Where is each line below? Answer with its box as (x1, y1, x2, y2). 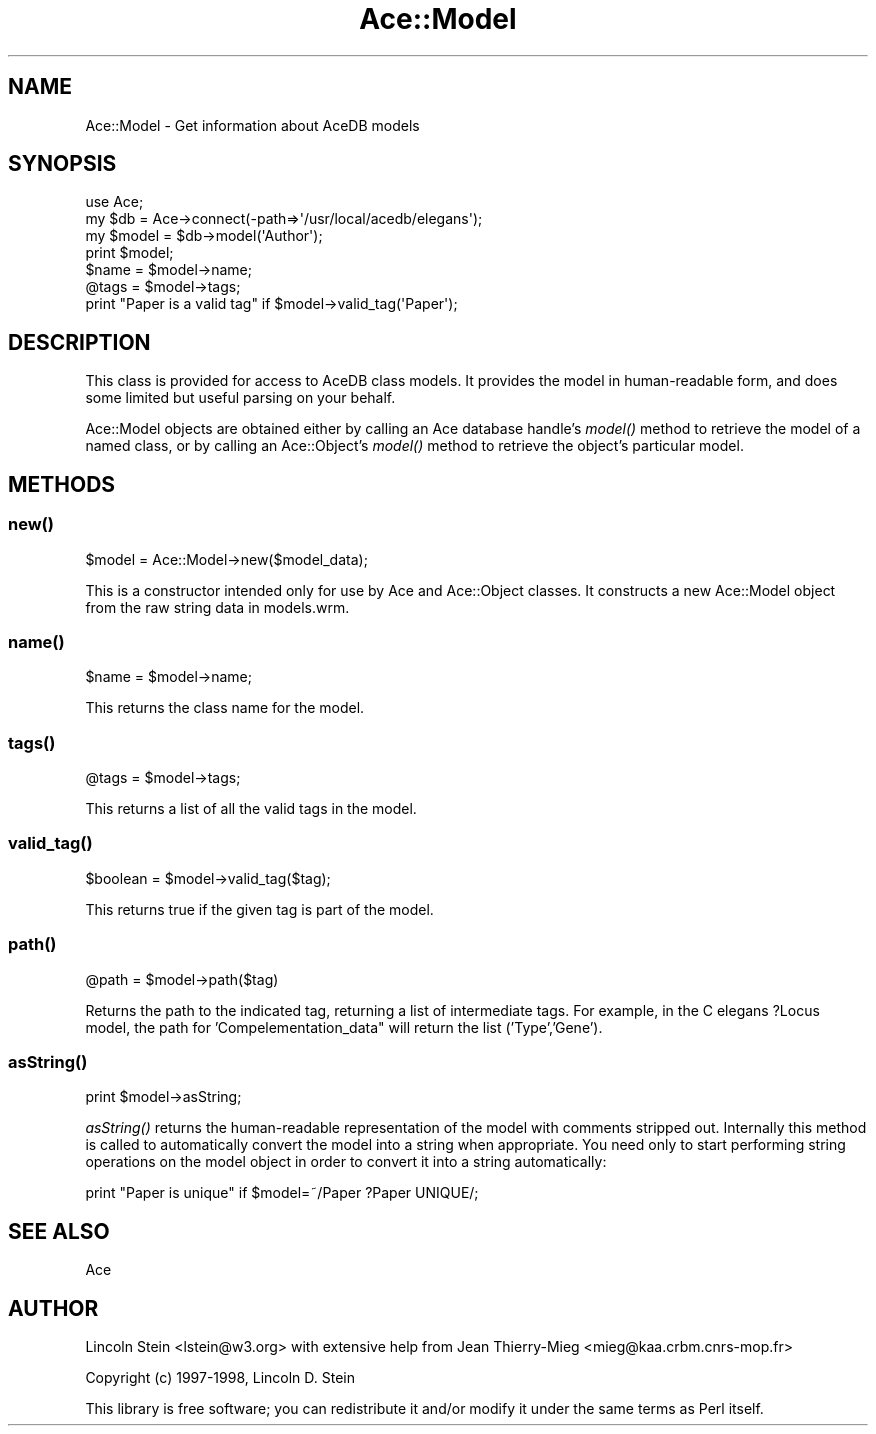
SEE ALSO (8, 1218, 110, 1244)
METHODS (8, 471, 116, 497)
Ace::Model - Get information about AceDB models (85, 116, 420, 134)
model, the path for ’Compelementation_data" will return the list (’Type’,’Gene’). (85, 1018, 603, 1036)
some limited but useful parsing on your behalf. (85, 389, 396, 407)
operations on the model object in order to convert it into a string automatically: (85, 1153, 607, 1171)
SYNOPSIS (8, 151, 117, 177)
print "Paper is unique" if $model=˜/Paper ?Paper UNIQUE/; (85, 1184, 479, 1202)
